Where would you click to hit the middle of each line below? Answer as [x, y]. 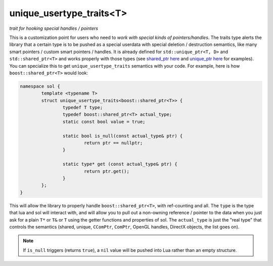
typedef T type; [83, 108]
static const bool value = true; [104, 122]
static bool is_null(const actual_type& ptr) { [123, 136]
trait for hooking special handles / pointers [54, 28]
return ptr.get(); [107, 171]
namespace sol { [40, 86]
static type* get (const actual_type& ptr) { [120, 164]
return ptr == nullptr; [113, 143]
